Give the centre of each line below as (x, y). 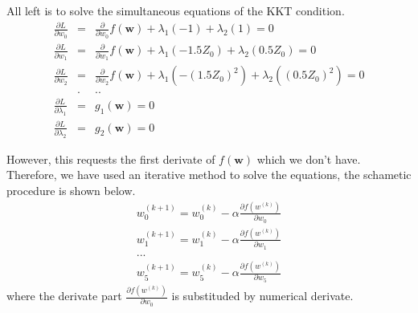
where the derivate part (64, 296)
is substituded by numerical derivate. (262, 296)
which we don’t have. (309, 159)
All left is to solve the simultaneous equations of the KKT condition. (176, 10)
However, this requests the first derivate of (111, 159)
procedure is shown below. (71, 190)
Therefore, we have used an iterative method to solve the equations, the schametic (209, 175)
